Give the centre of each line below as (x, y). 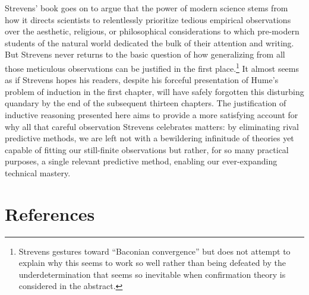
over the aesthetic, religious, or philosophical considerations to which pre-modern (152, 31)
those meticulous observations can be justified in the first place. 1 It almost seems (152, 67)
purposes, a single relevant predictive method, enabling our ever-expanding (141, 161)
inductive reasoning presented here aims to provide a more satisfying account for (152, 115)
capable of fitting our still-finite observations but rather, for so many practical (147, 149)
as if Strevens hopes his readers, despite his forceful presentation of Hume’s (142, 80)
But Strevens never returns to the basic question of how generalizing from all (145, 54)
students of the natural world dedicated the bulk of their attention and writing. (149, 42)
